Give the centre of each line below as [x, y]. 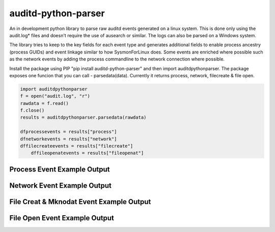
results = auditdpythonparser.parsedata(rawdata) [83, 118]
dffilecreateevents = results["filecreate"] [77, 146]
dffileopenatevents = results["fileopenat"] [87, 153]
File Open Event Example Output [62, 218]
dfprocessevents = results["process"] [68, 132]
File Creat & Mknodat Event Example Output [80, 202]
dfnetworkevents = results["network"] [68, 139]
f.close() [32, 110]
